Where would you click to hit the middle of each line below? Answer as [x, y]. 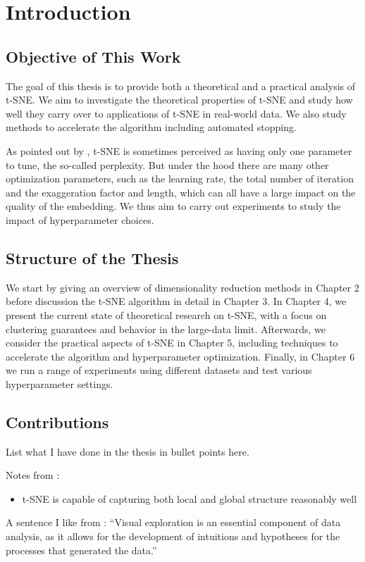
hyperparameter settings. [60, 383]
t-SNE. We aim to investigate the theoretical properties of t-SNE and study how [179, 100]
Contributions [57, 421]
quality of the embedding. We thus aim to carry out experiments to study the [173, 206]
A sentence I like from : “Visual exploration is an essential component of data [173, 522]
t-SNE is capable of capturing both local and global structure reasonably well [190, 498]
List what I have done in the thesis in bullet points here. [128, 451]
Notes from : [33, 475]
